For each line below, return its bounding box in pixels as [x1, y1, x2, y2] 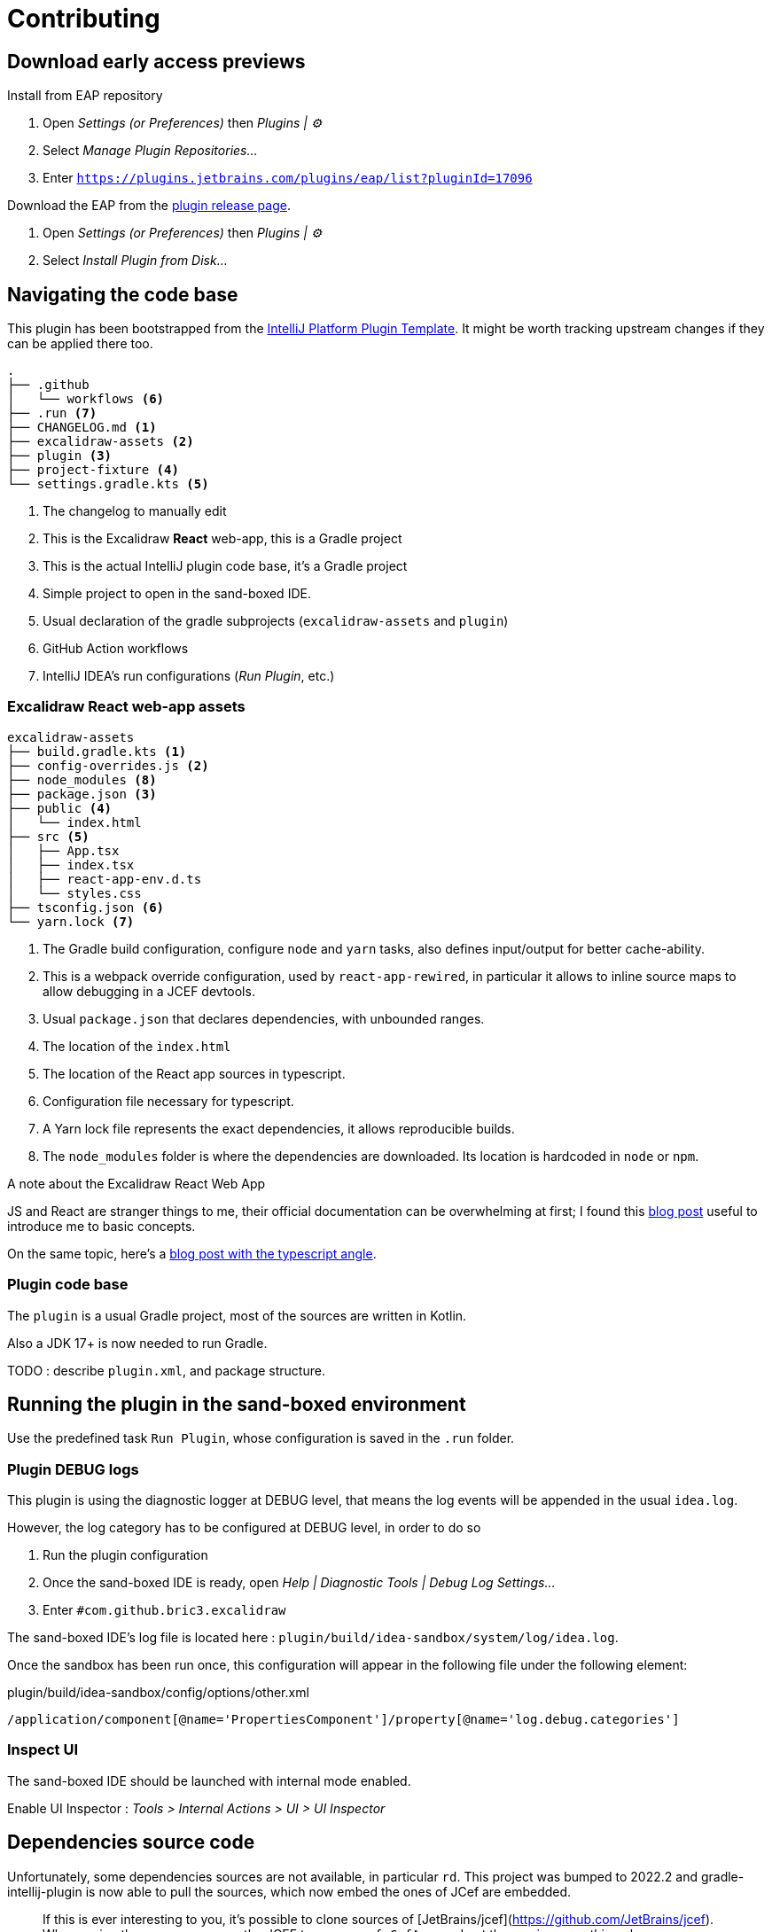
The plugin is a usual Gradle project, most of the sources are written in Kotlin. [7, 1307, 467, 1323]
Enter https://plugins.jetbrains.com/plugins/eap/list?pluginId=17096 [43, 170, 533, 186]
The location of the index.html [43, 1038, 231, 1054]
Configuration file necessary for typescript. [43, 1093, 294, 1109]
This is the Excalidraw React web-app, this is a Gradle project [43, 531, 402, 547]
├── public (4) [7, 800, 113, 815]
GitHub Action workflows [43, 641, 189, 657]
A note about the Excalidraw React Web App [7, 1175, 266, 1191]
